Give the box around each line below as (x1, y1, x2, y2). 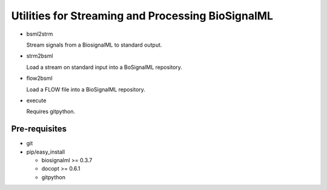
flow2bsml (26, 74, 53, 82)
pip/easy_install (26, 148, 65, 156)
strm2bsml (26, 52, 53, 60)
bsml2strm (26, 30, 53, 38)
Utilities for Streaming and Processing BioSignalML (11, 9, 274, 22)
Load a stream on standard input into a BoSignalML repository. (26, 64, 183, 71)
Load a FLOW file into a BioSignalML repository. (26, 85, 145, 93)
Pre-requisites (11, 124, 67, 134)
